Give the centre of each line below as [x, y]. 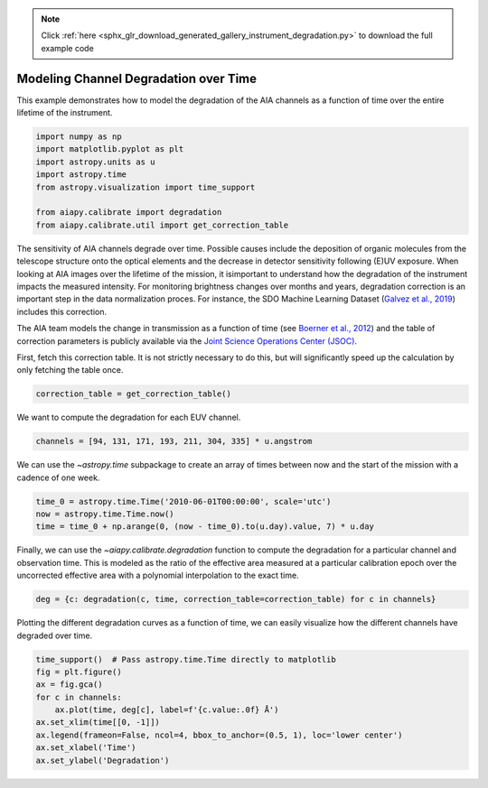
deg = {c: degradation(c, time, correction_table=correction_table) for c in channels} [236, 599]
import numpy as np [79, 137]
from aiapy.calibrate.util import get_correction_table [162, 225]
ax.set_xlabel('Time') [86, 748]
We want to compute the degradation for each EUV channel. [129, 417]
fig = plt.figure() [79, 672]
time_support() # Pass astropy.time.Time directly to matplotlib [186, 659]
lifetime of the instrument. [65, 113]
